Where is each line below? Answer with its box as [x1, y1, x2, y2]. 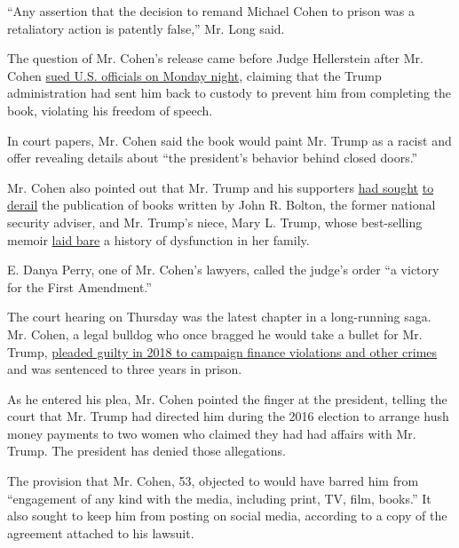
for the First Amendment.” [7, 277, 152, 296]
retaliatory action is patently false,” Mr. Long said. [7, 19, 285, 37]
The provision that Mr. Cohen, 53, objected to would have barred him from [7, 472, 419, 490]
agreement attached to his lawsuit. [7, 523, 194, 542]
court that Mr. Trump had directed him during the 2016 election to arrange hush [7, 407, 449, 425]
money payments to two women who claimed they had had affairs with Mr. [7, 424, 416, 442]
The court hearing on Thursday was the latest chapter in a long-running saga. [7, 307, 431, 326]
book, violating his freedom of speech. [7, 100, 213, 119]
